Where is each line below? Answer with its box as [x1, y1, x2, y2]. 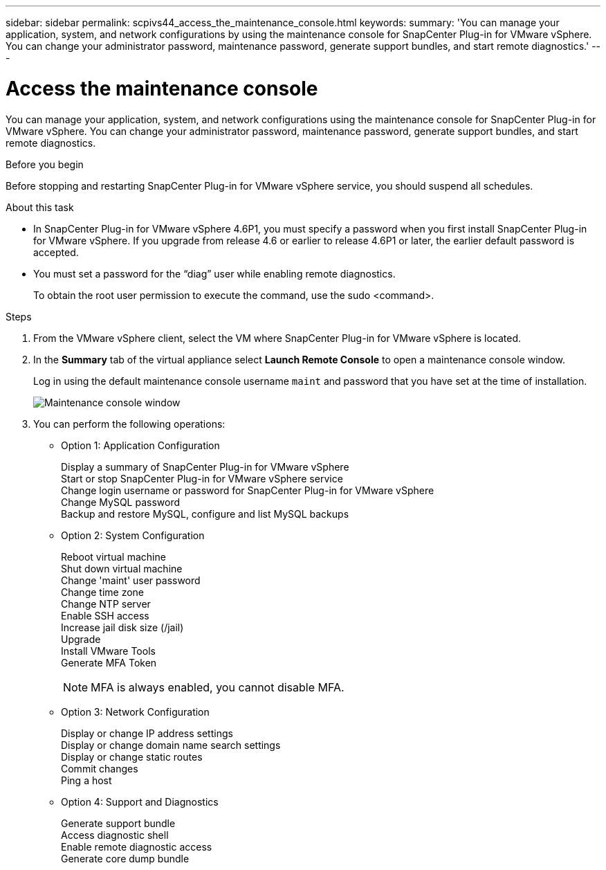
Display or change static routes [61, 750, 203, 763]
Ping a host [61, 774, 112, 786]
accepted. [33, 246, 79, 258]
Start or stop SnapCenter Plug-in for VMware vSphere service [61, 472, 343, 484]
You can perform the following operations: [33, 417, 226, 430]
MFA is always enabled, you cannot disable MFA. [91, 680, 345, 694]
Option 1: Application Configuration [61, 439, 220, 451]
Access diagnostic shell [61, 828, 169, 841]
